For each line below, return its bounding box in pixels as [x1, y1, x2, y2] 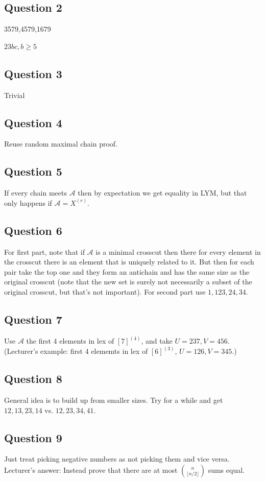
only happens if [4, 197, 52, 208]
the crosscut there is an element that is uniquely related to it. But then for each [4, 256, 254, 267]
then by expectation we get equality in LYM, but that [78, 187, 247, 198]
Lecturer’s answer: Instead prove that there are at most [4, 465, 178, 475]
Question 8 [4, 371, 62, 387]
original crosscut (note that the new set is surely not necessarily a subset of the [4, 276, 252, 287]
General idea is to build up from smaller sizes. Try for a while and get [4, 395, 223, 405]
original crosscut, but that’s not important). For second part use [4, 286, 206, 297]
